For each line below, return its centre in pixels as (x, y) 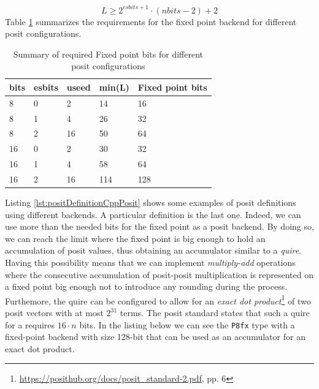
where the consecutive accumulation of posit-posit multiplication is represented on (159, 274)
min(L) (114, 87)
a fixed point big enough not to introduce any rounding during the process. (146, 286)
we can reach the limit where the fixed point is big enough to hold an (135, 238)
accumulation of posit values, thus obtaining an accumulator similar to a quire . (153, 250)
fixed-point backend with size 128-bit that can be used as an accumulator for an (155, 337)
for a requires (30, 324)
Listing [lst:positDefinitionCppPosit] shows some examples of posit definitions (151, 202)
